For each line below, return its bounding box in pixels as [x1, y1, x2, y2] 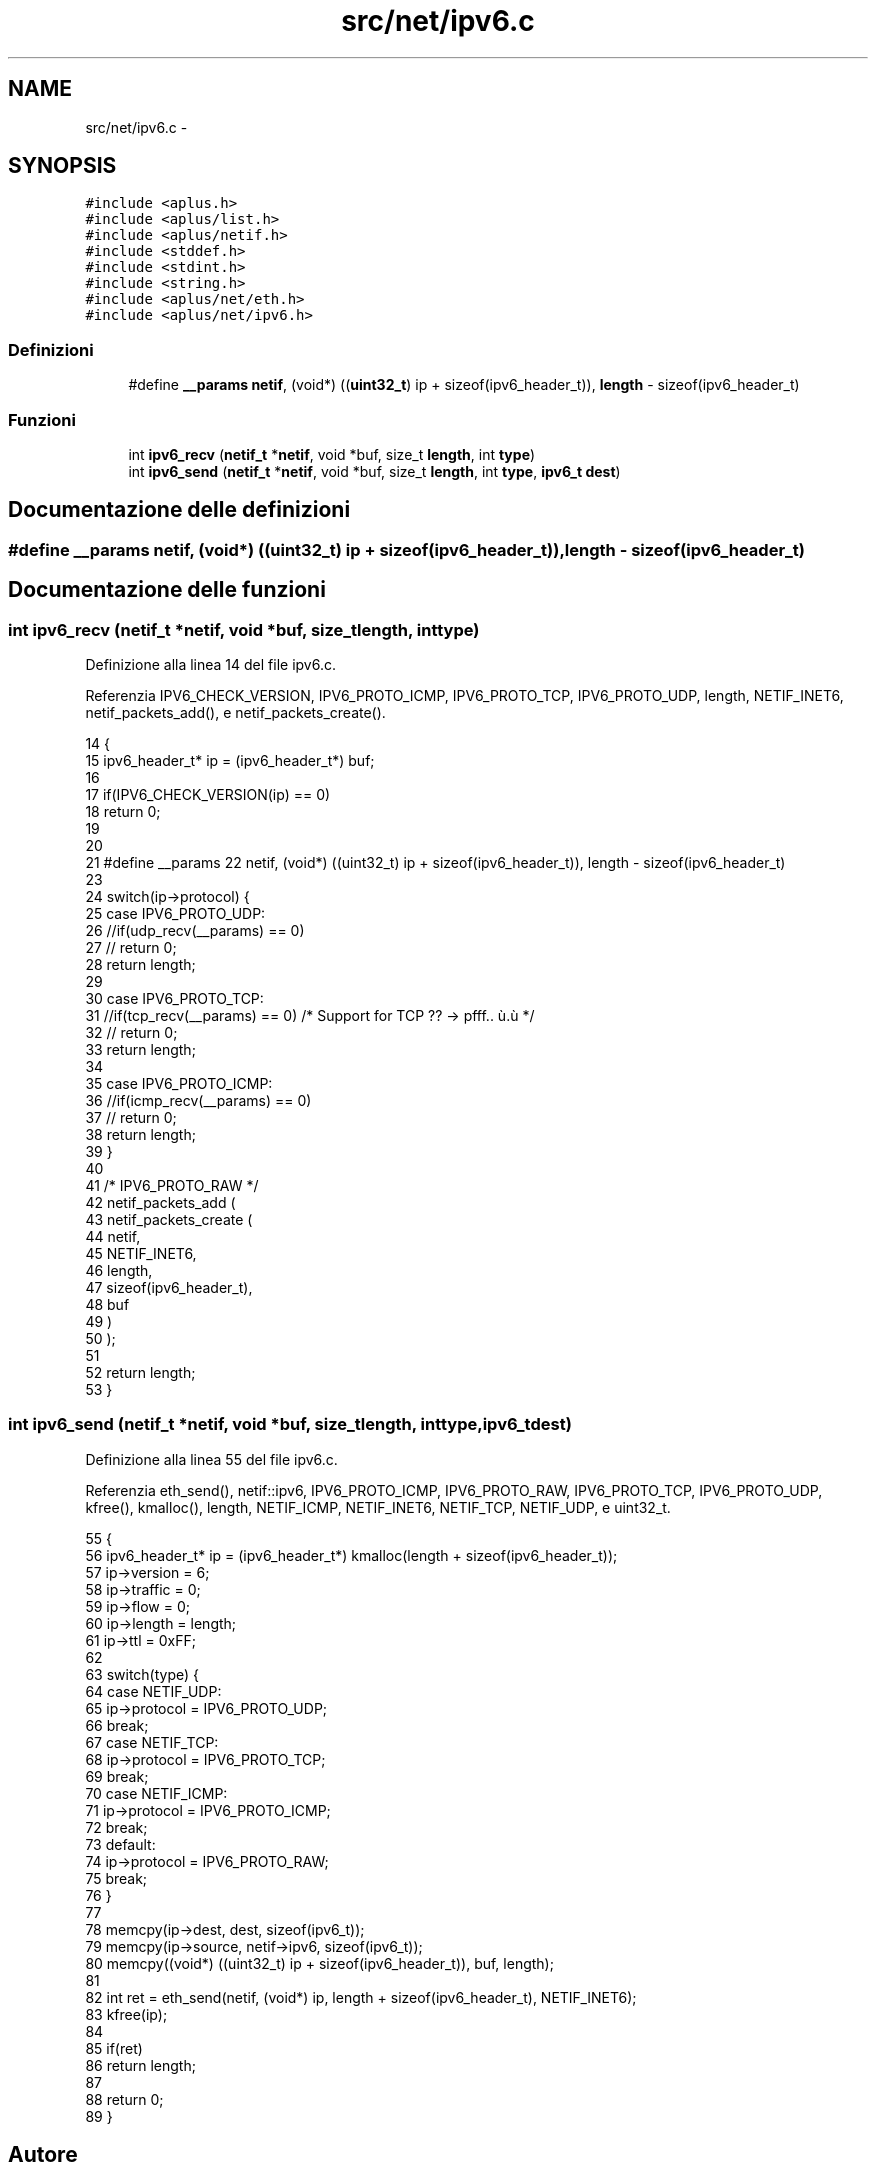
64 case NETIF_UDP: [85, 1682, 222, 1700]
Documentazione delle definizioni [8, 497, 351, 523]
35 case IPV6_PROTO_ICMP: [85, 1075, 273, 1092]
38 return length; [85, 1126, 196, 1143]
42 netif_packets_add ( [85, 1194, 236, 1211]
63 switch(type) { [85, 1665, 200, 1683]
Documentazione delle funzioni [8, 577, 326, 603]
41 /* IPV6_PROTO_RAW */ [85, 1177, 259, 1194]
